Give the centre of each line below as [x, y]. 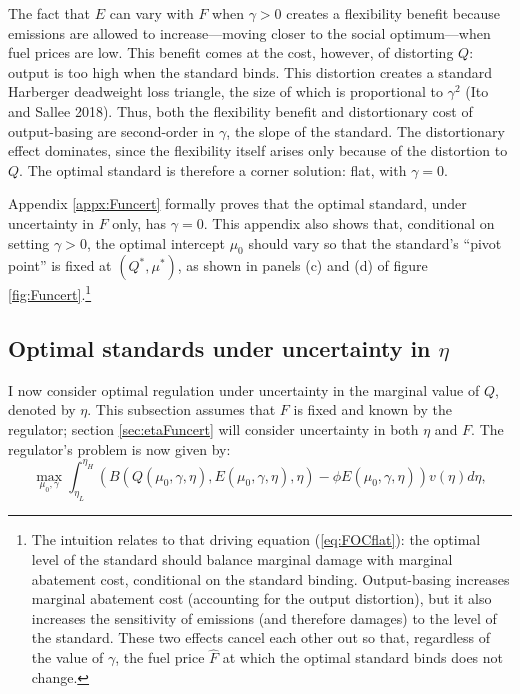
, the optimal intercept [155, 242]
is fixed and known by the [372, 409]
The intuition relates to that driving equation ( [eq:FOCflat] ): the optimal [256, 539]
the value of [67, 657]
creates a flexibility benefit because [393, 13]
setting [29, 242]
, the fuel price [160, 657]
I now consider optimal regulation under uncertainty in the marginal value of [244, 389]
